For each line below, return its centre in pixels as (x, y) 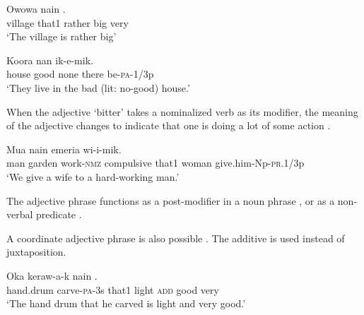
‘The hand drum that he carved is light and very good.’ (126, 303)
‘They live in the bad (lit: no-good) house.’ (98, 87)
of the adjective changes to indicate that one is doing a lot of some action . (169, 125)
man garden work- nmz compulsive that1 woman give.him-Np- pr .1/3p (155, 163)
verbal (20, 214)
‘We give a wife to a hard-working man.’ (93, 176)
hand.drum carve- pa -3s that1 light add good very (113, 289)
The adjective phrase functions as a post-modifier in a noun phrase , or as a (171, 200)
